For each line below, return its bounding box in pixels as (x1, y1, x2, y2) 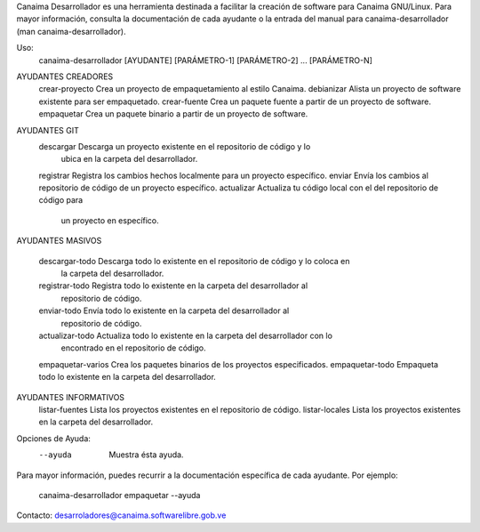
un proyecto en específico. (60, 214, 159, 226)
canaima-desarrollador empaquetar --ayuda (38, 489, 201, 500)
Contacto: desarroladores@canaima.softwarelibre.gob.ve (16, 510, 227, 520)
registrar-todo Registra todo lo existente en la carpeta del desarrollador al (38, 280, 308, 291)
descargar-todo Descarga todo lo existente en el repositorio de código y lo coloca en (38, 255, 350, 266)
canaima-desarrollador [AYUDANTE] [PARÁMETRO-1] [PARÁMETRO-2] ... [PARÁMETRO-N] (38, 54, 373, 66)
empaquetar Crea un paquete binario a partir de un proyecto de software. (38, 109, 308, 119)
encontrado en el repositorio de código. (60, 343, 206, 353)
